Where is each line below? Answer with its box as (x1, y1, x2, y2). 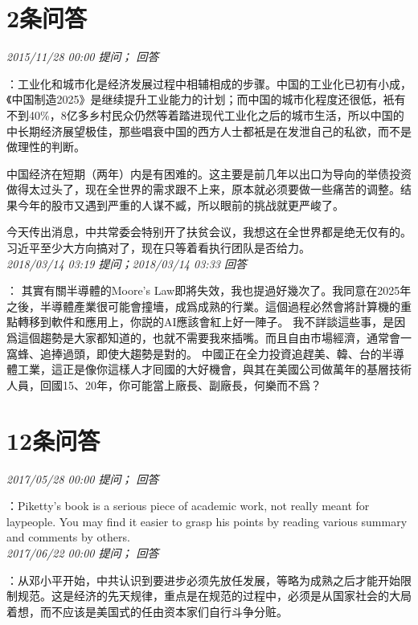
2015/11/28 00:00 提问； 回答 (6, 48, 159, 65)
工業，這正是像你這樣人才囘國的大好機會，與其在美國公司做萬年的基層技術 (17, 361, 412, 378)
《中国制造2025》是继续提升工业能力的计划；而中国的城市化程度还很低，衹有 (6, 91, 406, 108)
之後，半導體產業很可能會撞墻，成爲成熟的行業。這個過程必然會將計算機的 (6, 297, 400, 314)
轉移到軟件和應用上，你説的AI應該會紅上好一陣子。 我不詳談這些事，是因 (17, 313, 406, 330)
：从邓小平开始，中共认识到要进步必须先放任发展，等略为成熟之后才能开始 (6, 571, 400, 588)
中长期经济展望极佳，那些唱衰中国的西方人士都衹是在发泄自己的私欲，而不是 (6, 122, 412, 139)
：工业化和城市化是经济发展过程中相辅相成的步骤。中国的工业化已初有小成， (6, 75, 412, 92)
